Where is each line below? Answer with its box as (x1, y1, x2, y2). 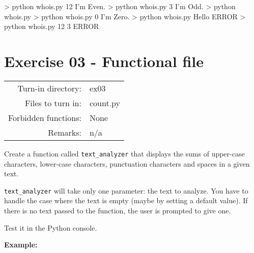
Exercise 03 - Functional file (4, 50, 204, 71)
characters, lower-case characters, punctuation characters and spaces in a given (4, 158, 250, 169)
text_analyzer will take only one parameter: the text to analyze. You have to (4, 185, 248, 196)
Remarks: (48, 126, 81, 138)
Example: (4, 239, 38, 250)
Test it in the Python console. (4, 222, 97, 233)
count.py (89, 97, 120, 109)
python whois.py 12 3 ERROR (4, 21, 99, 31)
